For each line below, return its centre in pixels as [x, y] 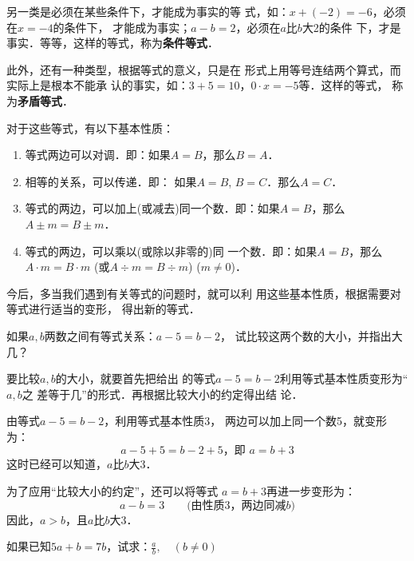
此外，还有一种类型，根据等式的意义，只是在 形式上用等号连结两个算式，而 [204, 69]
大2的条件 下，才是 [351, 27]
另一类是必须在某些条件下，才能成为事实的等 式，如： [148, 11]
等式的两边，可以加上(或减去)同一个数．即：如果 [152, 208]
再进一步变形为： [311, 491]
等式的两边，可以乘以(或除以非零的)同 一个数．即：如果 [171, 251]
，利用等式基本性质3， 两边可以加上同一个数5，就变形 [245, 421]
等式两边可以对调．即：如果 [98, 155]
